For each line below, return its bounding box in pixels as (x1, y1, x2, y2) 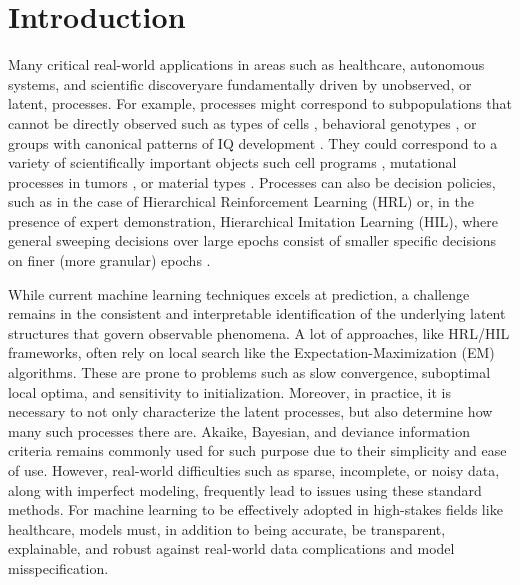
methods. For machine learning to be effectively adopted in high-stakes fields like (8, 499, 503, 520)
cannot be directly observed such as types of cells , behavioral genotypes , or (8, 112, 477, 133)
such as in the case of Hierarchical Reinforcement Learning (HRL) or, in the (8, 191, 474, 212)
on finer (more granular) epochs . (8, 250, 211, 271)
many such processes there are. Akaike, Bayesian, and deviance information (8, 420, 470, 441)
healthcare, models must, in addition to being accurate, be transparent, (8, 518, 446, 539)
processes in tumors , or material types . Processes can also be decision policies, (8, 171, 496, 192)
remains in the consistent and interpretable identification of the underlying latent (8, 303, 506, 324)
